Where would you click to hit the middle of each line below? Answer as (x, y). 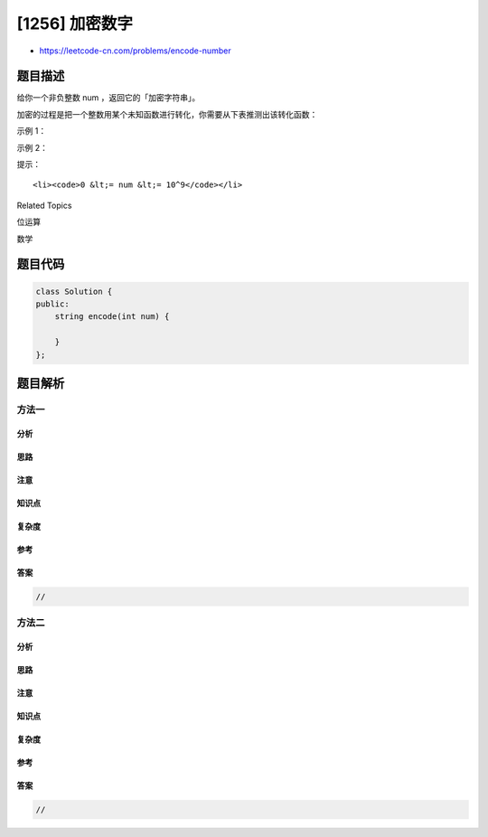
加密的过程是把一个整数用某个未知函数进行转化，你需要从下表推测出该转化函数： (167, 114)
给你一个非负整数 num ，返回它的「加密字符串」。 (108, 98)
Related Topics (44, 205)
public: (52, 304)
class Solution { (74, 291)
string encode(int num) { (112, 317)
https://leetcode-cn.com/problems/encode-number (135, 51)
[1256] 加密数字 (75, 24)
